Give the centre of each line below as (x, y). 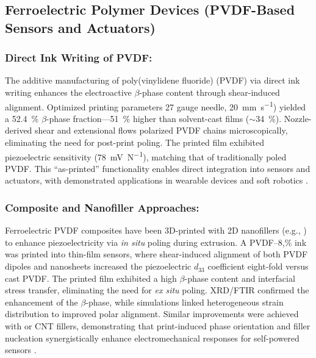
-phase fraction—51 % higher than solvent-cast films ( (148, 118)
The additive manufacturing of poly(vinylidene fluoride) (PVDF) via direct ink (153, 80)
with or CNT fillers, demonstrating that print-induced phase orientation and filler (158, 326)
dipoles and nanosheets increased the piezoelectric (98, 266)
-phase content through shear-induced (210, 92)
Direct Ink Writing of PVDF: (79, 58)
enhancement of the (41, 302)
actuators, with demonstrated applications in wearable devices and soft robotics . (156, 180)
